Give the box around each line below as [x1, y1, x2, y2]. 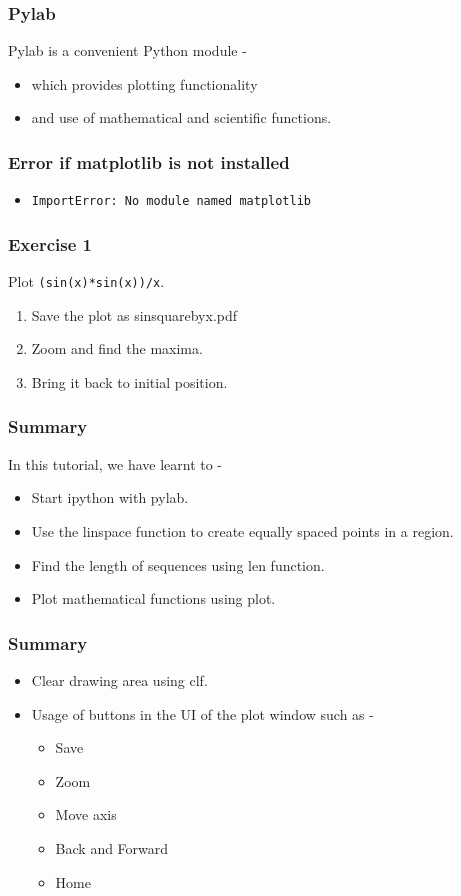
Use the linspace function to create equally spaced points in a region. [31, 520, 454, 541]
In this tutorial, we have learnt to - [8, 453, 223, 474]
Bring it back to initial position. [31, 371, 228, 392]
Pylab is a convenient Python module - [8, 40, 247, 61]
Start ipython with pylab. [31, 487, 189, 508]
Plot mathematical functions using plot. [31, 588, 276, 609]
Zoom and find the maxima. [31, 338, 203, 359]
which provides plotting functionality [31, 73, 258, 94]
